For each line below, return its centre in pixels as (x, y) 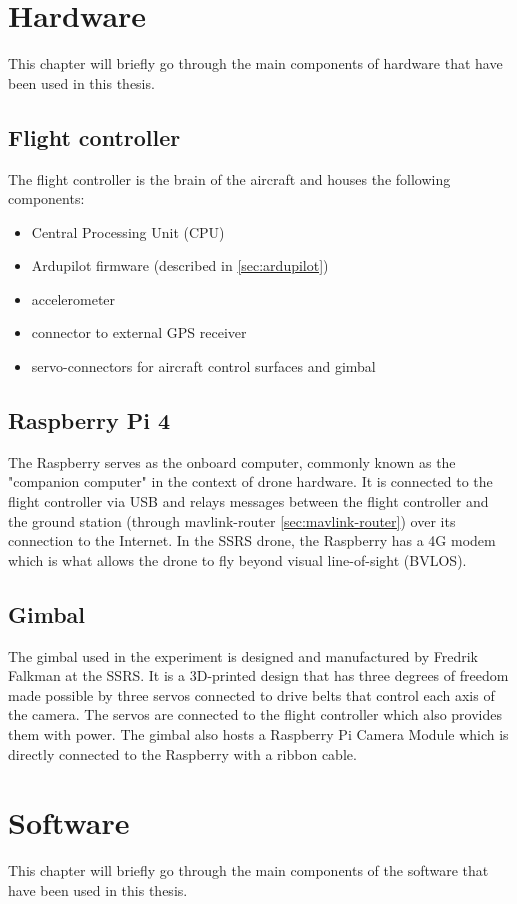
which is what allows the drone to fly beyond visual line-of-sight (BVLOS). (237, 559)
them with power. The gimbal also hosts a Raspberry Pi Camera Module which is (258, 734)
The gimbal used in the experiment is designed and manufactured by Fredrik (243, 655)
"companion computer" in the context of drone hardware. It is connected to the (250, 481)
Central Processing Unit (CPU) (128, 231)
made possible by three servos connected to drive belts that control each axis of (251, 694)
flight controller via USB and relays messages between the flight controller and (248, 501)
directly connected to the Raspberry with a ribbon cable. (182, 753)
